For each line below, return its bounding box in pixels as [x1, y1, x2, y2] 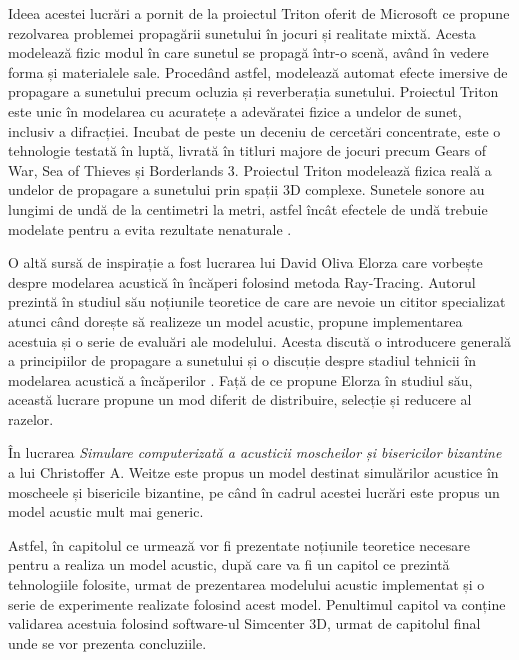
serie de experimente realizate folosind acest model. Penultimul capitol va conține [8, 593, 506, 614]
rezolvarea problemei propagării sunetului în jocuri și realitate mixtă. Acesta [8, 22, 476, 43]
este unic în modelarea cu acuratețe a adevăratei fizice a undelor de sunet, [8, 100, 462, 121]
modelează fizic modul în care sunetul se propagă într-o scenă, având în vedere [8, 42, 489, 63]
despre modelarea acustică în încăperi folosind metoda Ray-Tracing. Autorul [8, 271, 476, 292]
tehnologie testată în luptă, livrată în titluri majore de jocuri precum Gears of [8, 140, 487, 161]
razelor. [8, 408, 54, 429]
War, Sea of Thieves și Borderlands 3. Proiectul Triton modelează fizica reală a [8, 159, 492, 180]
